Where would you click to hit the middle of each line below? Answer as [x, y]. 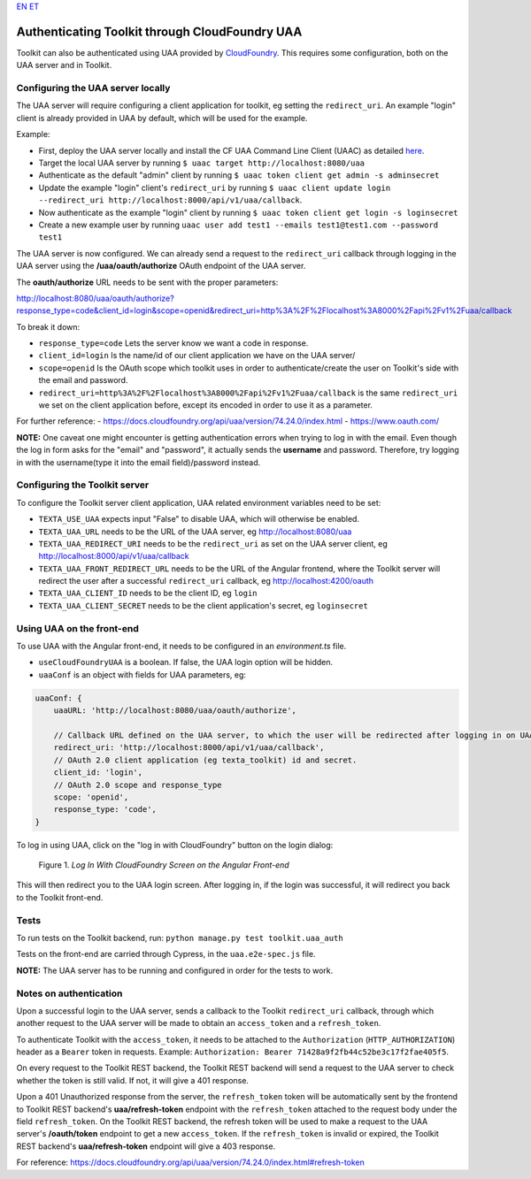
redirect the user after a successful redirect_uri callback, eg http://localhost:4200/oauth [206, 581]
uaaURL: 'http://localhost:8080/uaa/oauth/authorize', [175, 711]
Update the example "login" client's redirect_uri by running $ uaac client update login [215, 188]
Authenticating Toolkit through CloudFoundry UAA [159, 31]
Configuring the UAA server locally [93, 88]
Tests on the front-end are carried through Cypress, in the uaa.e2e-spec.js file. [166, 954]
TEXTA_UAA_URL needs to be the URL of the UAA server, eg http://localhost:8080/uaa [195, 532]
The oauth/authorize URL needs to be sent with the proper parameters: [147, 282]
